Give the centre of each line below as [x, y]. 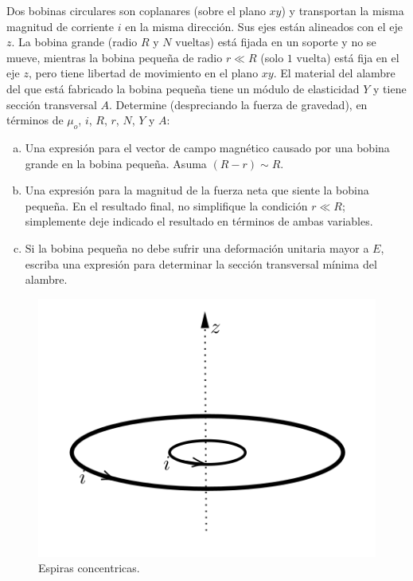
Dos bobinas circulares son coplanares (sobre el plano [136, 10]
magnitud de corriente [60, 26]
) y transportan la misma [343, 10]
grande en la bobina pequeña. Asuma [116, 163]
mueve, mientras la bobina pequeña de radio [115, 57]
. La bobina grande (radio [74, 42]
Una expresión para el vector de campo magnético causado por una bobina [207, 147]
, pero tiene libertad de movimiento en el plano [143, 73]
